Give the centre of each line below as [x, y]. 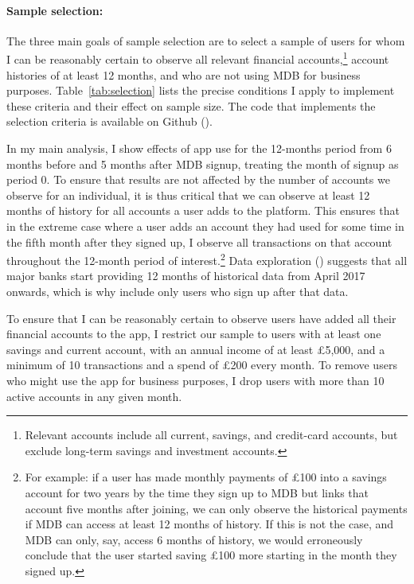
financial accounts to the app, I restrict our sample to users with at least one [194, 334]
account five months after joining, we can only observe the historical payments [216, 508]
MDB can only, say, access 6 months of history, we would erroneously [194, 539]
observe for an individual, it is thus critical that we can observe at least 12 [188, 195]
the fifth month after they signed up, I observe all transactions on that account [199, 241]
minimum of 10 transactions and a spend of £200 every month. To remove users [202, 365]
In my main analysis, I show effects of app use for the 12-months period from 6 [199, 148]
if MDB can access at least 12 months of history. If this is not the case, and [209, 524]
